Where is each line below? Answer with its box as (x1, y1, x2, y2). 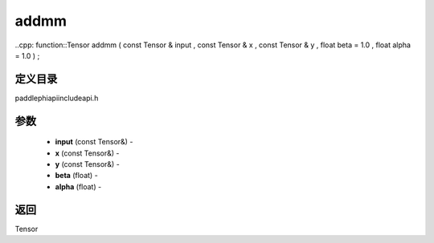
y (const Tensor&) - (55, 160, 120, 169)
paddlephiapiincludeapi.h (14, 93, 99, 103)
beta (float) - (55, 171, 98, 180)
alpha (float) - (55, 181, 102, 192)
